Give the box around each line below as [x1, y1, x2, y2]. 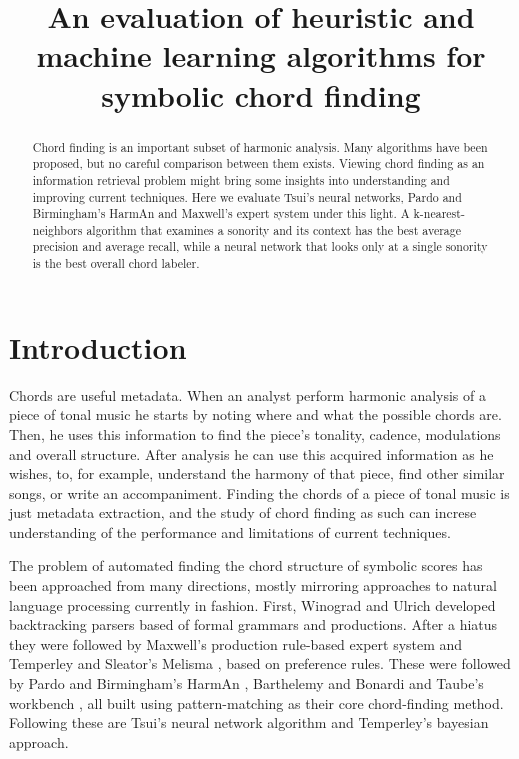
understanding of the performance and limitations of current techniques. [9, 521, 451, 542]
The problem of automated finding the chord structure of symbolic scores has [9, 555, 483, 576]
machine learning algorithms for [36, 35, 486, 76]
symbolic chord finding [101, 74, 421, 115]
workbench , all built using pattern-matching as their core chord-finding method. [9, 692, 504, 713]
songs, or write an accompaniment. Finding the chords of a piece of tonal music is [9, 482, 510, 503]
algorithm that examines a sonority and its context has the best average [86, 221, 462, 238]
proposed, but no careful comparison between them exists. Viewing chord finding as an [32, 155, 485, 172]
